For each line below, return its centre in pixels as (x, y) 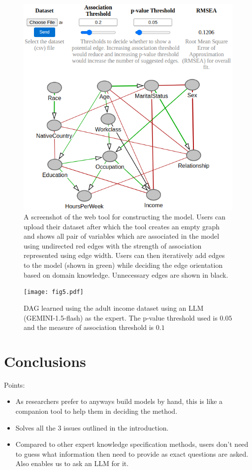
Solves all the (35, 427)
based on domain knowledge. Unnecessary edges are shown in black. (126, 274)
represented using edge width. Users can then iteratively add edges (124, 255)
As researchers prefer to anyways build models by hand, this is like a (119, 401)
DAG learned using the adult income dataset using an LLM (114, 307)
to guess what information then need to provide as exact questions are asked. (132, 453)
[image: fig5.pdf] (54, 292)
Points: (15, 384)
